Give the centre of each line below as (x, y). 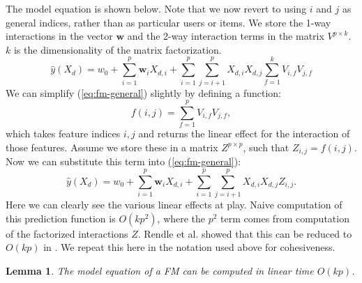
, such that (266, 147)
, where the (181, 218)
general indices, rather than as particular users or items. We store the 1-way (168, 22)
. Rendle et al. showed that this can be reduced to (245, 233)
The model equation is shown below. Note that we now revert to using (156, 8)
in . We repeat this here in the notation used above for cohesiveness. (189, 247)
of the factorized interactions (67, 233)
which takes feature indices (63, 133)
